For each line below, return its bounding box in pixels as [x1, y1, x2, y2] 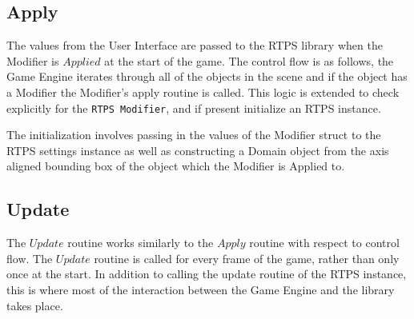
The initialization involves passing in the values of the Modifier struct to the [6, 126, 381, 143]
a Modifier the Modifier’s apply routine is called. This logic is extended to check [6, 83, 400, 100]
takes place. [6, 297, 63, 313]
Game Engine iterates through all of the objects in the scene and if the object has [6, 68, 408, 85]
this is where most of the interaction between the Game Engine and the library [6, 281, 395, 297]
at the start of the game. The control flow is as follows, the [104, 52, 394, 69]
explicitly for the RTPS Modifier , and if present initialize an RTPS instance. [6, 99, 381, 116]
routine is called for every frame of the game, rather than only [94, 249, 400, 266]
